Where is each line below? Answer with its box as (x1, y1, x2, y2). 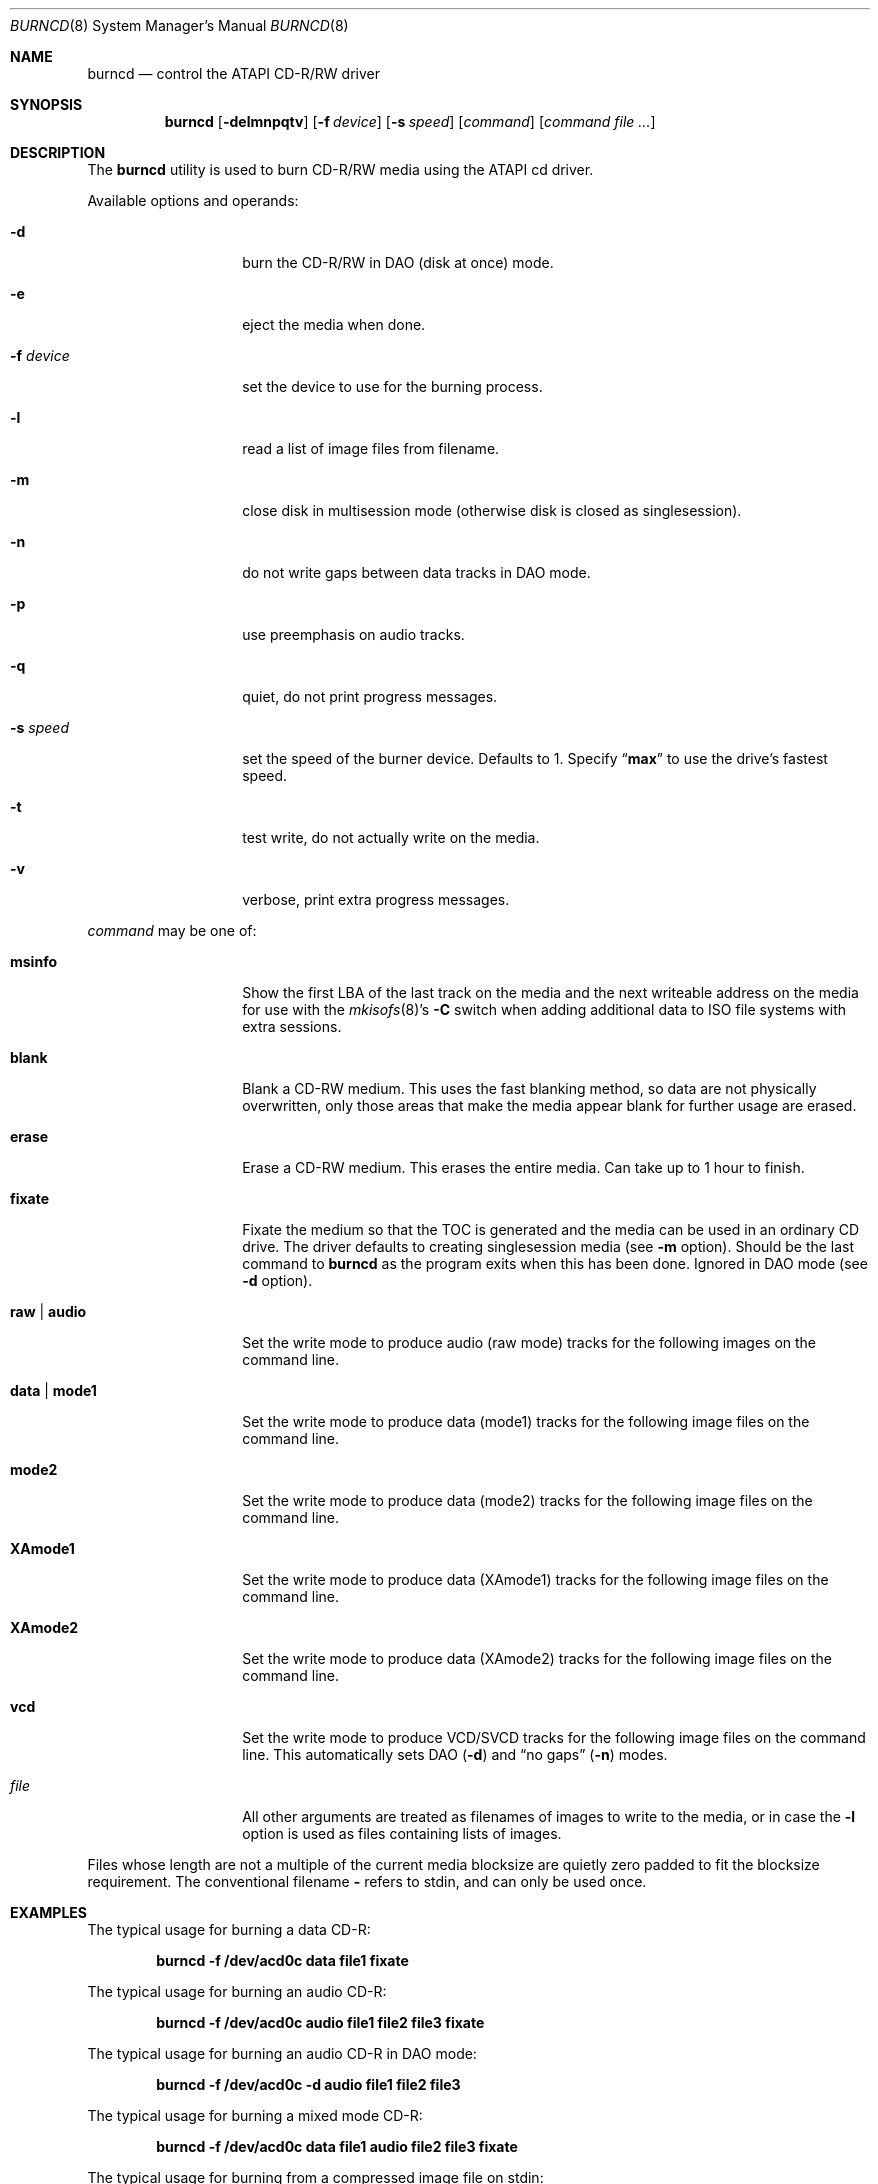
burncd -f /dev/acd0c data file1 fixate (156, 1952, 409, 1969)
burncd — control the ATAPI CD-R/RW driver (87, 65, 380, 82)
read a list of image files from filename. (242, 440, 500, 457)
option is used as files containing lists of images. (242, 1825, 562, 1842)
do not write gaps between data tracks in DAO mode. (242, 564, 591, 581)
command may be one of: (87, 922, 257, 939)
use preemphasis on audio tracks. (242, 626, 465, 643)
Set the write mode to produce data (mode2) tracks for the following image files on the (242, 1492, 813, 1509)
